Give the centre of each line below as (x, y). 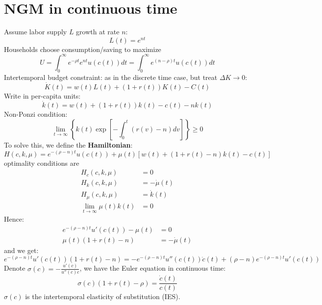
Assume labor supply (36, 32)
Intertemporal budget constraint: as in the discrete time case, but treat (111, 77)
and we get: (21, 250)
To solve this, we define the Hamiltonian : (68, 144)
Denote (15, 268)
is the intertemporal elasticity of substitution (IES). (103, 296)
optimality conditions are (42, 163)
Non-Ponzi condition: (36, 114)
